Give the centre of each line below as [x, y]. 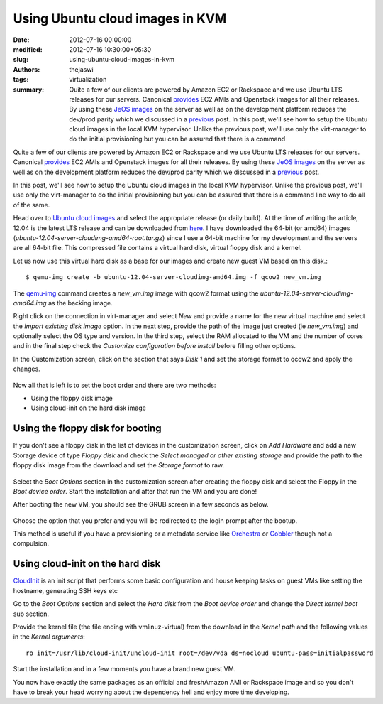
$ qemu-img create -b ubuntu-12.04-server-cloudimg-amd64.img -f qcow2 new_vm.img [173, 277]
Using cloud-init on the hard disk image [89, 408]
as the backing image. [80, 303]
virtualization [88, 80]
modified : [28, 49]
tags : [21, 80]
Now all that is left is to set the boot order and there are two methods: [115, 385]
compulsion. [31, 543]
